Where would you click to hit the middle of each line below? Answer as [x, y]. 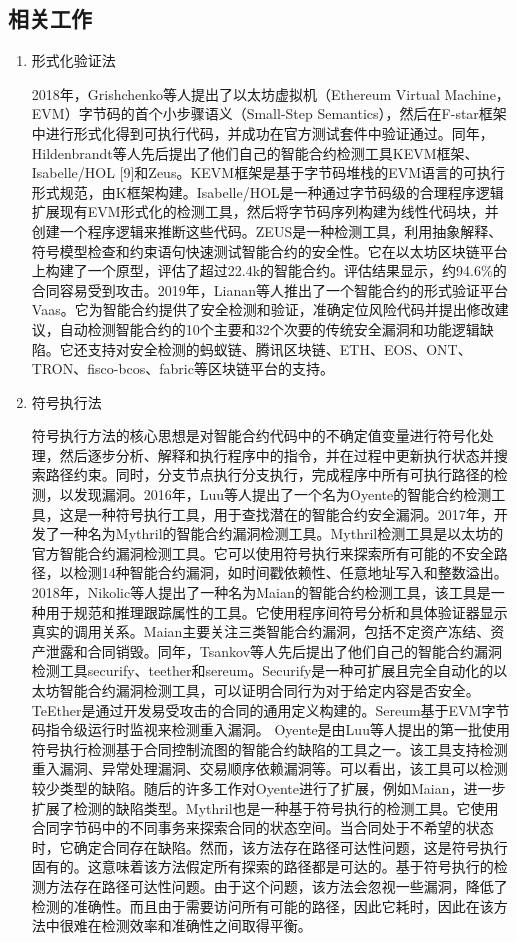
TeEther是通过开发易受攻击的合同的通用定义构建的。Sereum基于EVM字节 [270, 709]
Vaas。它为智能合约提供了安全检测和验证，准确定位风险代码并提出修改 [263, 309]
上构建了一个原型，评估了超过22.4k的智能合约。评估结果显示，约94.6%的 [269, 270]
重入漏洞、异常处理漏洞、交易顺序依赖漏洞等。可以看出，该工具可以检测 [269, 768]
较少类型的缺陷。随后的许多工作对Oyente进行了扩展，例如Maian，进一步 [268, 787]
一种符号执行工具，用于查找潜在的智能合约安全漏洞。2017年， [290, 513]
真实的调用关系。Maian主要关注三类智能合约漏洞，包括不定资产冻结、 [261, 631]
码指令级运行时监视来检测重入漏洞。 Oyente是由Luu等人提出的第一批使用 [270, 729]
